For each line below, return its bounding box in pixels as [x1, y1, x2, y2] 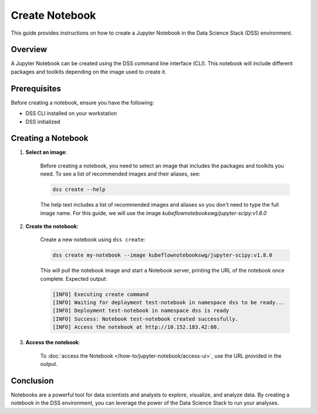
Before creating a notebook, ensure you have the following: [11, 99, 154, 106]
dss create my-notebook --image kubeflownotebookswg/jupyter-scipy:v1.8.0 [52, 252, 273, 258]
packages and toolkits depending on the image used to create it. [11, 68, 167, 75]
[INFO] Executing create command [52, 291, 149, 298]
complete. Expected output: [40, 275, 107, 282]
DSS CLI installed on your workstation [25, 110, 117, 117]
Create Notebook [11, 9, 96, 22]
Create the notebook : [25, 223, 79, 230]
